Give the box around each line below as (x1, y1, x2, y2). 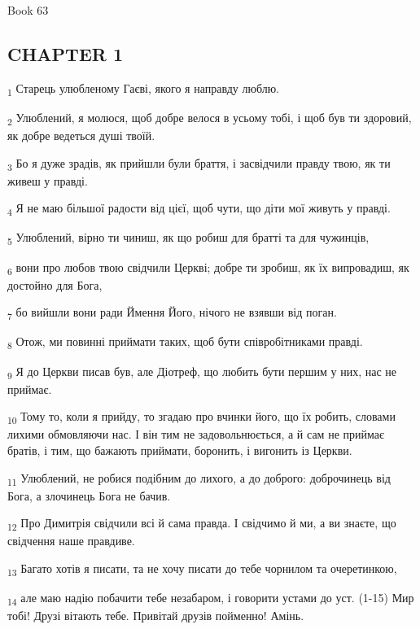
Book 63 (7, 2, 49, 18)
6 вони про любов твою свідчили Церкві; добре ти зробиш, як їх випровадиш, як (7, 258, 409, 277)
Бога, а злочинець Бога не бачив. (7, 487, 171, 504)
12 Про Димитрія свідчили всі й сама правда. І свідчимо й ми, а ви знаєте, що (7, 514, 396, 534)
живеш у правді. (7, 172, 88, 189)
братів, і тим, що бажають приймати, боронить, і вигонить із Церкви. (7, 442, 352, 459)
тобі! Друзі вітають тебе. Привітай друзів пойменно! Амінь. (7, 607, 304, 624)
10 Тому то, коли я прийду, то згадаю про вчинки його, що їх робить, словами (7, 408, 396, 427)
